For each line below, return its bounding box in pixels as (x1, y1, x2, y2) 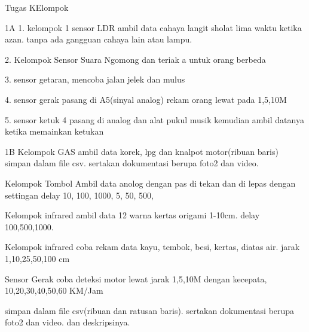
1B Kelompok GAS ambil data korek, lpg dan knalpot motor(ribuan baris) (5, 145, 279, 157)
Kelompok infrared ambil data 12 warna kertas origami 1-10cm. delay (5, 209, 260, 221)
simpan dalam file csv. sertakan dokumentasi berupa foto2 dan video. (5, 157, 259, 169)
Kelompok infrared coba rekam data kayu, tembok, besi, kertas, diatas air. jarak (5, 240, 300, 253)
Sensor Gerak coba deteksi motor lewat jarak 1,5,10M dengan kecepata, (5, 272, 267, 285)
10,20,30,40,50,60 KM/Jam (5, 284, 103, 297)
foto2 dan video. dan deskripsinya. (5, 316, 130, 328)
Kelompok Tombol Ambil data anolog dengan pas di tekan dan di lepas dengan (5, 176, 296, 189)
